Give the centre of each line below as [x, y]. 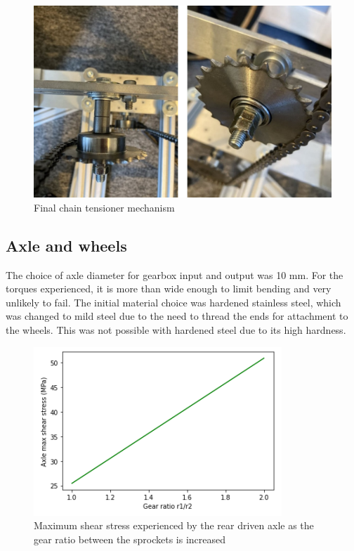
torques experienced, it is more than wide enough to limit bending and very [169, 289]
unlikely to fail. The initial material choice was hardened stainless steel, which [173, 302]
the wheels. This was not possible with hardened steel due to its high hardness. [176, 330]
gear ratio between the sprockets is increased [130, 539]
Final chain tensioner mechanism [104, 207]
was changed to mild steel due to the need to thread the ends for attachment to [177, 316]
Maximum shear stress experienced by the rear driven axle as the [174, 525]
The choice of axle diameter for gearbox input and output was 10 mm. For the [175, 274]
